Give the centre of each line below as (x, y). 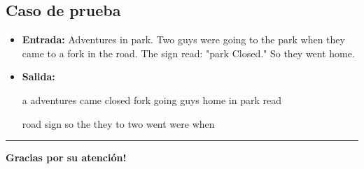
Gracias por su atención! (66, 157)
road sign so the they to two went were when (118, 123)
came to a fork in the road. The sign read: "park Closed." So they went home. (188, 53)
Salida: (38, 76)
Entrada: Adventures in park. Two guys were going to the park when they (183, 39)
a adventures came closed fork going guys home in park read (152, 100)
